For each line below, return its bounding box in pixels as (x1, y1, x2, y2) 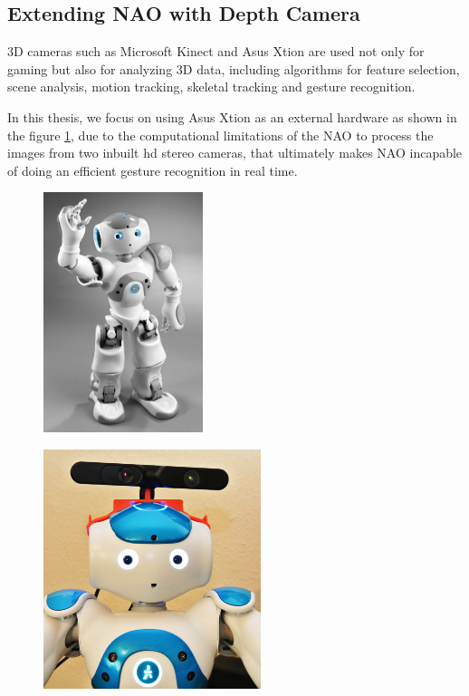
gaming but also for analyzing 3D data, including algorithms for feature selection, (7, 59, 460, 78)
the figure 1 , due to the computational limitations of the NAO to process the (7, 125, 434, 144)
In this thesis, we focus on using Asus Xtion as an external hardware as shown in (7, 107, 457, 126)
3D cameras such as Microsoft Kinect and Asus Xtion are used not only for (7, 42, 425, 61)
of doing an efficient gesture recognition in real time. (7, 160, 298, 179)
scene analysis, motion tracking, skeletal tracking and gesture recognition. (7, 77, 416, 96)
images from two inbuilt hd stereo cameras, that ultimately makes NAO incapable (7, 143, 463, 162)
